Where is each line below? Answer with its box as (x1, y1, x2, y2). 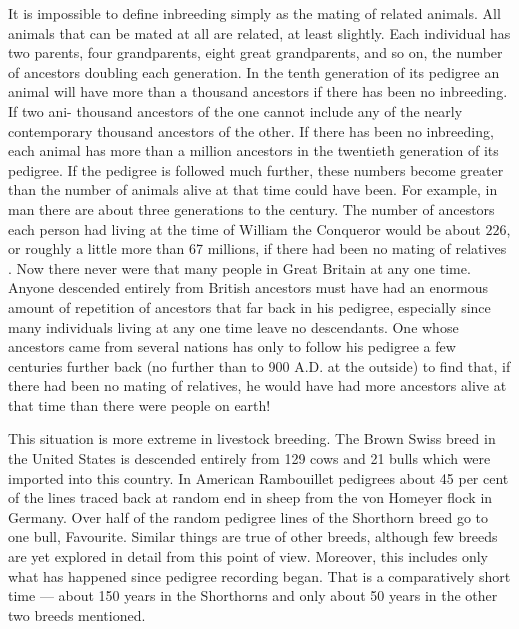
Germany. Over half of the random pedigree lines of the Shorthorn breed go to (8, 506, 488, 527)
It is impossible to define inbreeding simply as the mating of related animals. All (8, 3, 501, 23)
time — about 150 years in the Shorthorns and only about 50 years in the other (8, 585, 498, 606)
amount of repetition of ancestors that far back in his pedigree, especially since (8, 296, 491, 317)
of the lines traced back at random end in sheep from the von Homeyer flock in (8, 487, 493, 508)
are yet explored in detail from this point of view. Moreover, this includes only (8, 546, 488, 567)
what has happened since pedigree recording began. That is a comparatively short (8, 565, 511, 586)
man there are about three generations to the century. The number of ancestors (8, 198, 495, 219)
